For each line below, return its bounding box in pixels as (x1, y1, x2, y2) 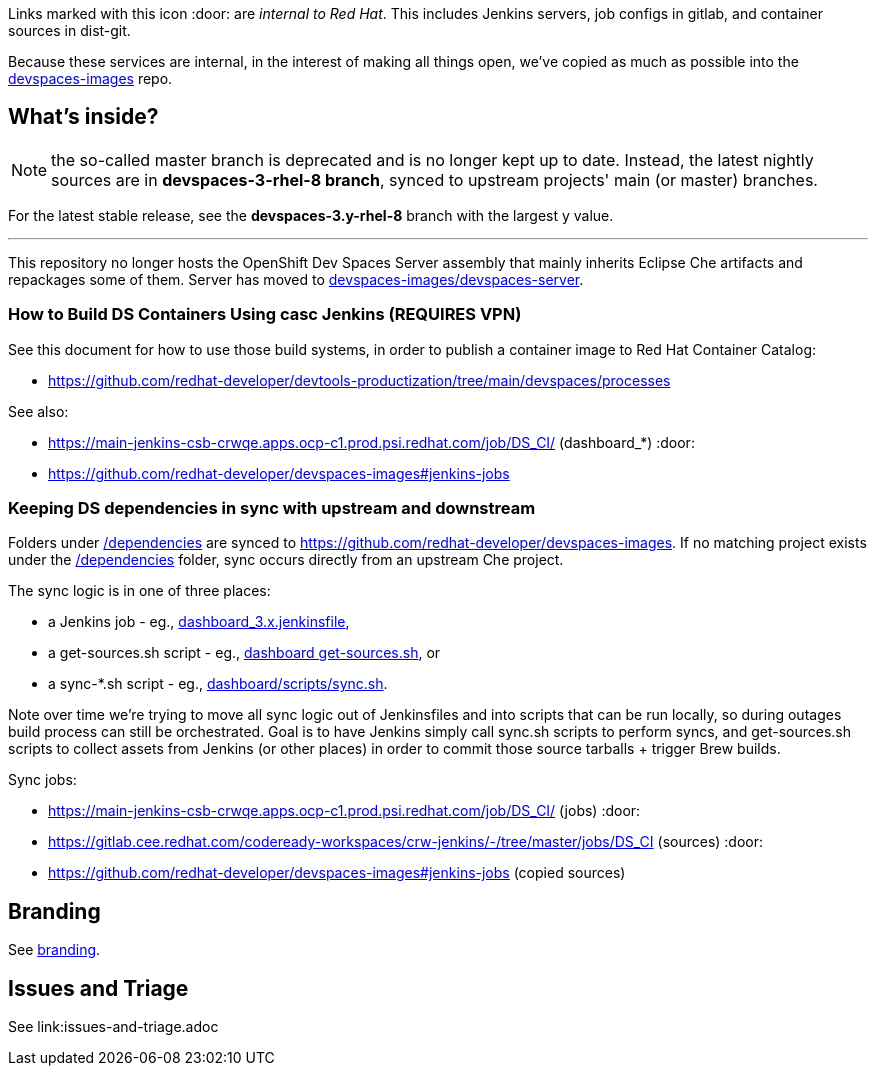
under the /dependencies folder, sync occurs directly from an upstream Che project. (8, 551, 564, 569)
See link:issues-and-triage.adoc (8, 1018, 219, 1036)
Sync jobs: (8, 771, 77, 789)
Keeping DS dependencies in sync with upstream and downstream (8, 497, 536, 518)
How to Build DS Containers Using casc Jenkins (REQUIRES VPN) (8, 304, 522, 325)
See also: (8, 402, 69, 420)
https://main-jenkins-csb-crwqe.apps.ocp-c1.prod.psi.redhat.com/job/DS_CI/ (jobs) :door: (48, 802, 641, 820)
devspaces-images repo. (8, 70, 173, 87)
